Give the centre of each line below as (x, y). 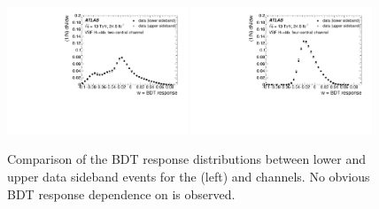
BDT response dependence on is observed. (121, 194)
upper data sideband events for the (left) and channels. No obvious (189, 177)
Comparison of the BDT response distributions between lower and (186, 159)
